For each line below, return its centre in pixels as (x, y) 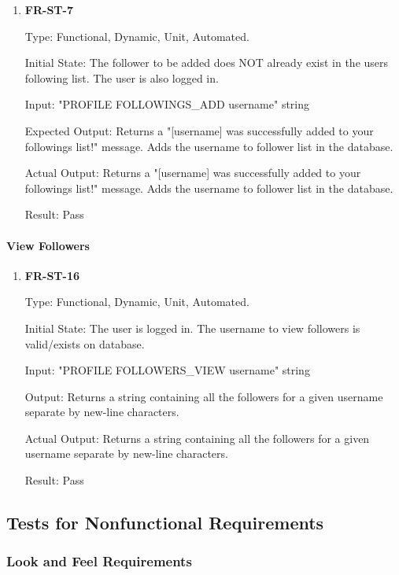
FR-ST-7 (49, 9)
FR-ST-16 (52, 275)
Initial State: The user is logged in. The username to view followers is (192, 328)
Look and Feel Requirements (99, 561)
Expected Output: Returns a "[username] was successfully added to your (199, 130)
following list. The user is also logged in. (122, 77)
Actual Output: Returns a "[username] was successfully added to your (193, 173)
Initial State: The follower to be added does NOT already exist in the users (207, 63)
